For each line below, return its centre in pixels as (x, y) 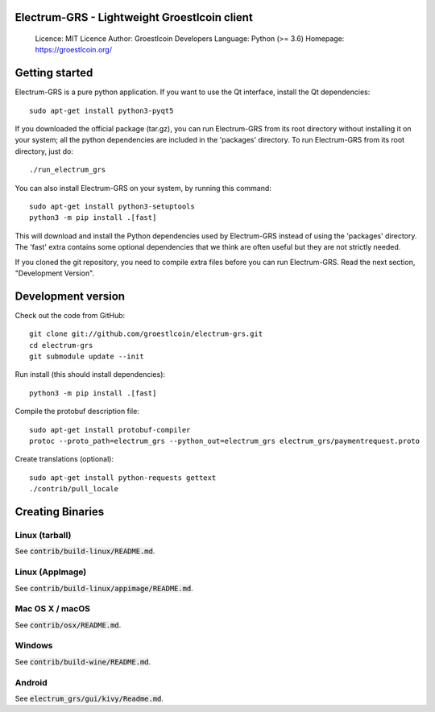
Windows (34, 646)
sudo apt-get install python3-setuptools (112, 207)
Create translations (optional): (64, 459)
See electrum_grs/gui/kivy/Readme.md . (89, 698)
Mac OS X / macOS (52, 609)
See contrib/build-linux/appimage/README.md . (104, 588)
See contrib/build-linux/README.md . (85, 551)
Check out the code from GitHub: (70, 315)
